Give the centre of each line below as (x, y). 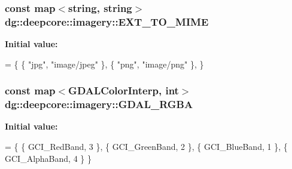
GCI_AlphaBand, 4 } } (48, 158)
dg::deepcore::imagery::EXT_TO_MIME (107, 21)
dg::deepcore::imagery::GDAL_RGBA (99, 104)
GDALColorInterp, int (124, 90)
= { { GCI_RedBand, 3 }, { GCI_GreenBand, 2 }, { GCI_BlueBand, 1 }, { (146, 147)
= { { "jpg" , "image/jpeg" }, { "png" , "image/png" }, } (104, 64)
